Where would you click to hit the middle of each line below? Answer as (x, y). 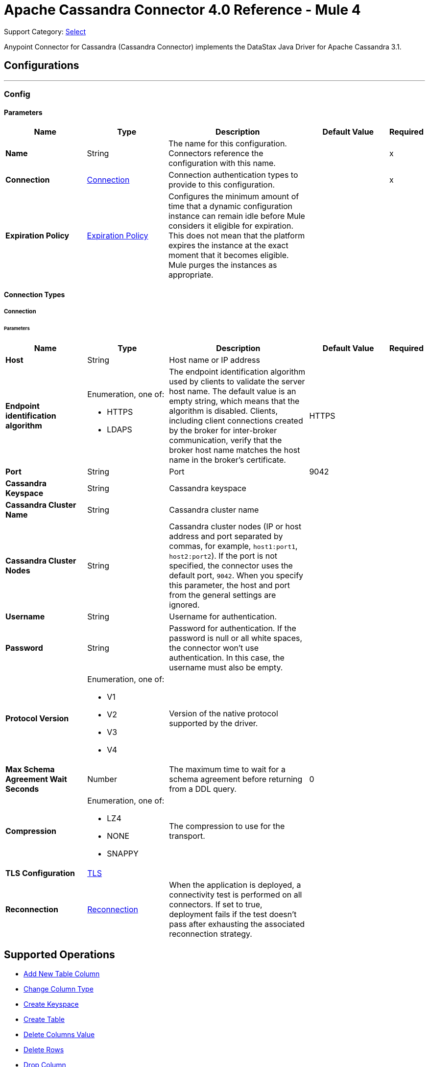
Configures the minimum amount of (234, 197)
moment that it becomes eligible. (228, 255)
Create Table (44, 1019)
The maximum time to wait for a (227, 769)
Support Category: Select (45, 31)
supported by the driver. (214, 723)
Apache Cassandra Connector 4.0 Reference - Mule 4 (182, 10)
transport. (187, 836)
